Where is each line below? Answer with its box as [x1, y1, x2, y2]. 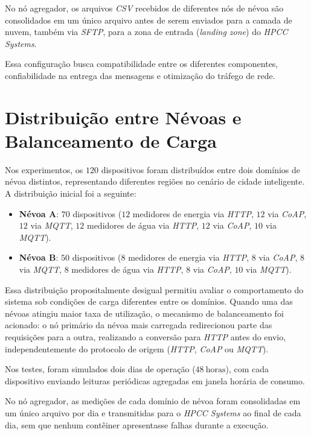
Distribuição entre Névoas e [5, 104, 242, 129]
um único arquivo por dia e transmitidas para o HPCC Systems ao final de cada [5, 406, 301, 419]
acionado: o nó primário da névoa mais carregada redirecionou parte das [5, 319, 272, 331]
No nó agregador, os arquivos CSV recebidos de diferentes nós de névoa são [5, 2, 284, 14]
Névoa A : [19, 207, 59, 220]
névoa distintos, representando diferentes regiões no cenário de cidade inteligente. [5, 175, 305, 188]
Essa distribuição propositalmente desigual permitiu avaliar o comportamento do [5, 283, 304, 296]
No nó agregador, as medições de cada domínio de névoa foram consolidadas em [5, 395, 301, 407]
